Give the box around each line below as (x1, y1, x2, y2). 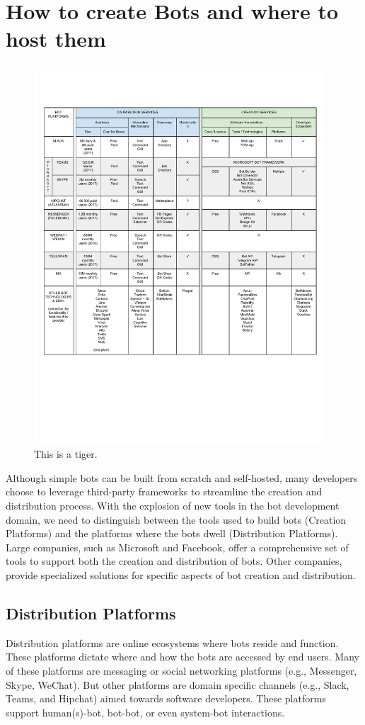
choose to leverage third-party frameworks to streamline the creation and (6, 484, 323, 499)
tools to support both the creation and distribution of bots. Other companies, (6, 553, 342, 568)
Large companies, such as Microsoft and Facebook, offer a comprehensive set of (6, 539, 349, 554)
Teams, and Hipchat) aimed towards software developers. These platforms (6, 691, 326, 706)
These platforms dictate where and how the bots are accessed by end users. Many (6, 649, 359, 664)
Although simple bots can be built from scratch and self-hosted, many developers (6, 470, 358, 485)
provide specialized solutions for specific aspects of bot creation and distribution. (6, 567, 356, 582)
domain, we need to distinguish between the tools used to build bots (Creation (6, 512, 347, 527)
